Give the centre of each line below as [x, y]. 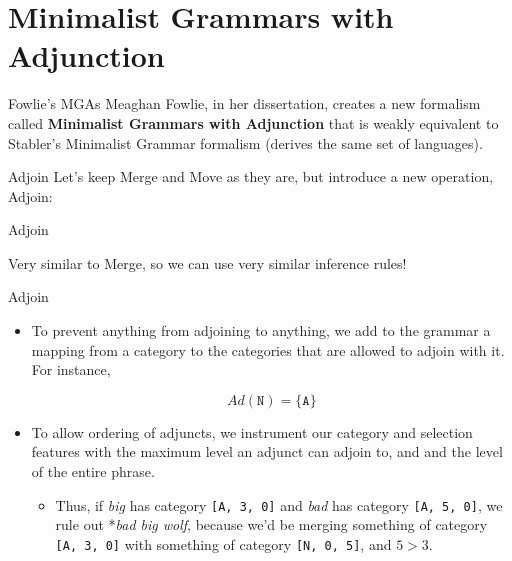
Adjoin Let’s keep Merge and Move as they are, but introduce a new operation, [251, 176]
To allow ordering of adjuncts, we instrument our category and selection [252, 431]
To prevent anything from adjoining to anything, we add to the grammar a [261, 330]
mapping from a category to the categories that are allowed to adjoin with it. [268, 349]
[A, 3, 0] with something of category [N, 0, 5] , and [223, 543]
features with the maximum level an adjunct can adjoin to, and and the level [267, 451]
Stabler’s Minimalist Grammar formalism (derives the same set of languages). [245, 142]
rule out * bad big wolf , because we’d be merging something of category [271, 524]
